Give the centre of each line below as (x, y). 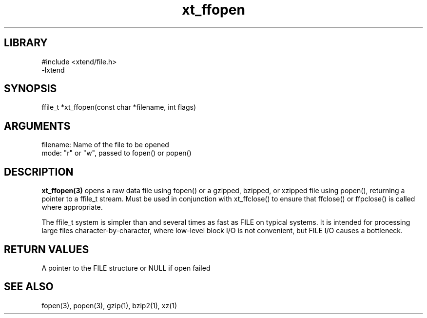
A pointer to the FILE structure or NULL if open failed (126, 268)
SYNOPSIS (30, 89)
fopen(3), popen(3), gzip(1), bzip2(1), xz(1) (109, 305)
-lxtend (53, 70)
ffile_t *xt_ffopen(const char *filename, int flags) (119, 107)
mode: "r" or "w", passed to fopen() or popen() (116, 153)
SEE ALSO (29, 287)
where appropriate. (72, 207)
